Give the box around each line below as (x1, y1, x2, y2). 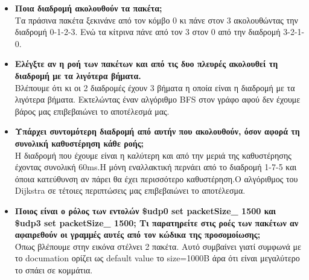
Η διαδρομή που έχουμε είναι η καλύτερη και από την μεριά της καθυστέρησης (14, 148, 291, 161)
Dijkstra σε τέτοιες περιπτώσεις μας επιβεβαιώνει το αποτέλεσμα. (14, 184, 246, 197)
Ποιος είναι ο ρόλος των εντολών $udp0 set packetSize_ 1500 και (14, 204, 276, 217)
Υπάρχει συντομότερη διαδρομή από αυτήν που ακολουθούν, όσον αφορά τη (14, 125, 300, 138)
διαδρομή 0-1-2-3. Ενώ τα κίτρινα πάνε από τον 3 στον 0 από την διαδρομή (14, 25, 281, 38)
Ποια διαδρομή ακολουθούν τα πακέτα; (14, 2, 162, 14)
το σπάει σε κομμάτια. (14, 263, 93, 276)
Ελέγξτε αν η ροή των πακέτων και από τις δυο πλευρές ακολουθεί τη (14, 57, 278, 70)
